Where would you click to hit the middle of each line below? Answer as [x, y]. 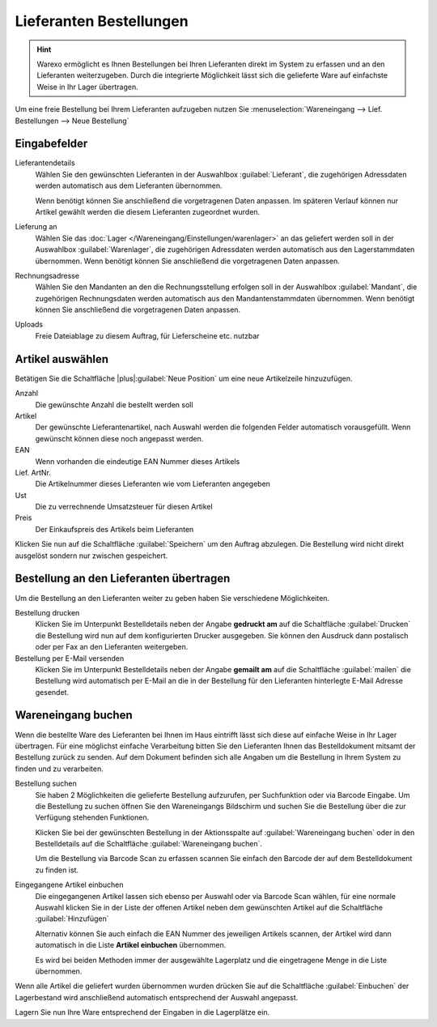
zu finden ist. [57, 870]
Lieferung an [36, 227]
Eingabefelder [51, 144]
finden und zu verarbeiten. [59, 769]
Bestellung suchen [46, 784]
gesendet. [52, 692]
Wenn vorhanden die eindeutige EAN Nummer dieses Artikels [138, 461]
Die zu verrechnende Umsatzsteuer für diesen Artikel [124, 507]
